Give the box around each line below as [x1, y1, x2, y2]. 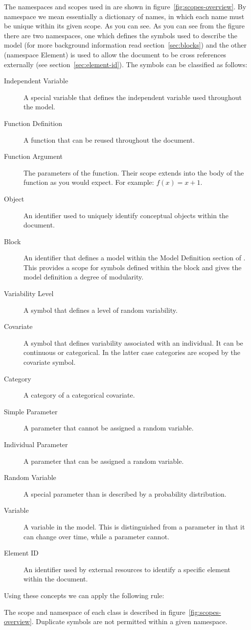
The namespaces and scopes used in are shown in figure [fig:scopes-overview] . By [4, 1, 247, 11]
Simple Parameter [4, 406, 58, 416]
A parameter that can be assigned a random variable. [23, 455, 184, 466]
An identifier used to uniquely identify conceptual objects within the [23, 210, 229, 220]
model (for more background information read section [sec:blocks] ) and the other [4, 40, 247, 50]
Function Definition [4, 118, 63, 128]
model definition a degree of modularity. [23, 272, 144, 282]
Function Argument [4, 151, 63, 161]
